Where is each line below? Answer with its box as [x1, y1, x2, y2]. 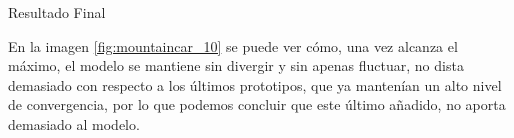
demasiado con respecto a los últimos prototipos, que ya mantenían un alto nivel [8, 74, 502, 95]
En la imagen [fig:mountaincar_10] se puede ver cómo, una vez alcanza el [8, 35, 458, 56]
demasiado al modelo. [8, 113, 140, 134]
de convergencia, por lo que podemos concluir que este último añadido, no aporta [8, 94, 506, 115]
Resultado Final [8, 2, 106, 22]
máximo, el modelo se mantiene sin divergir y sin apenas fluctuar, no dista [8, 55, 464, 76]
